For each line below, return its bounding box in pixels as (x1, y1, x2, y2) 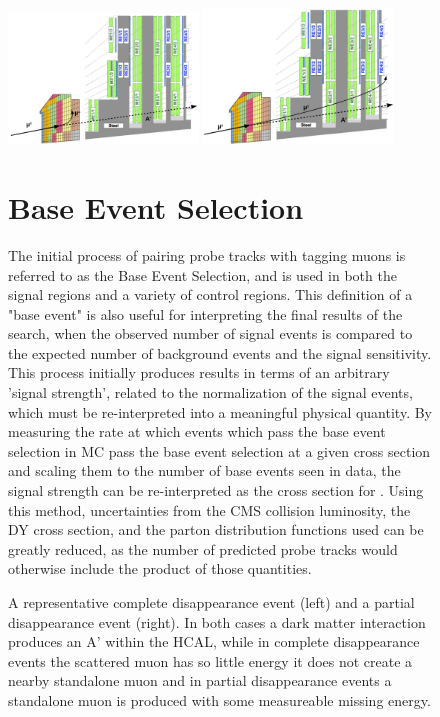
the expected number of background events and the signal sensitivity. (8, 342, 432, 363)
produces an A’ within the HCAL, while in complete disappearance (8, 631, 420, 652)
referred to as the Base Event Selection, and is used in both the (8, 264, 397, 285)
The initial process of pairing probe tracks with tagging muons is (8, 244, 406, 265)
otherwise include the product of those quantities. (8, 558, 312, 579)
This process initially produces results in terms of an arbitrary (8, 362, 390, 383)
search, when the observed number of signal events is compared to (8, 323, 413, 344)
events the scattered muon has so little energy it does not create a (8, 650, 413, 671)
